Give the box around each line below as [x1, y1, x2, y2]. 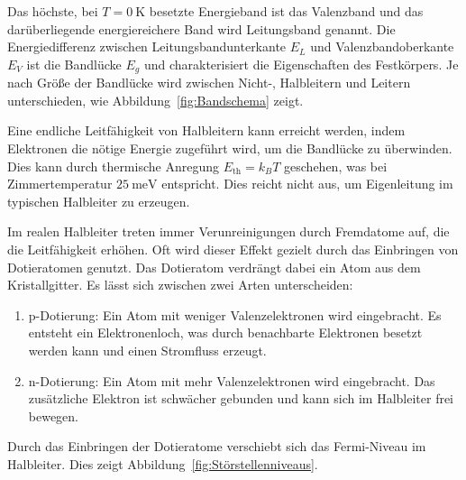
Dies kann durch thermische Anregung [7, 156, 219, 175]
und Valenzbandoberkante [310, 37, 454, 56]
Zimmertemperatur [7, 174, 113, 193]
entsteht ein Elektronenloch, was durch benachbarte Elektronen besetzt [28, 323, 423, 342]
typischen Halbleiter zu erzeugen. [7, 191, 190, 210]
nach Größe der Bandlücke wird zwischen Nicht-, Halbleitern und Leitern [7, 73, 411, 92]
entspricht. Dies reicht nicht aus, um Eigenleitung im [161, 174, 453, 193]
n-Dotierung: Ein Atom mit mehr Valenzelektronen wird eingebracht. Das [28, 371, 435, 390]
